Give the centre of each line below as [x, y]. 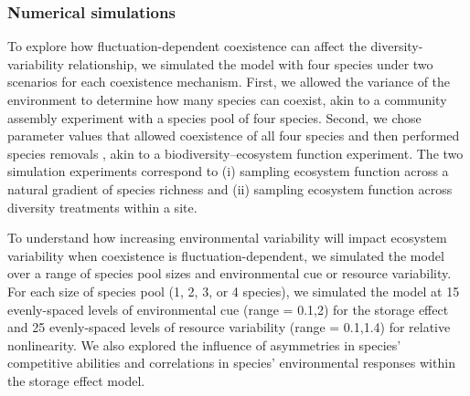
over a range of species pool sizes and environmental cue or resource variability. [230, 273]
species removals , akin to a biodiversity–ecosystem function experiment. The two [235, 153]
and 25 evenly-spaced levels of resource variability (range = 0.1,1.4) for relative [229, 327]
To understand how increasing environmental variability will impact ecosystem [227, 238]
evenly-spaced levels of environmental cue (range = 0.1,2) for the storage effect [228, 309]
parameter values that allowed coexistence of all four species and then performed [234, 135]
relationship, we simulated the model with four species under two [251, 63]
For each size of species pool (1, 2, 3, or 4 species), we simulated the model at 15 [234, 291]
